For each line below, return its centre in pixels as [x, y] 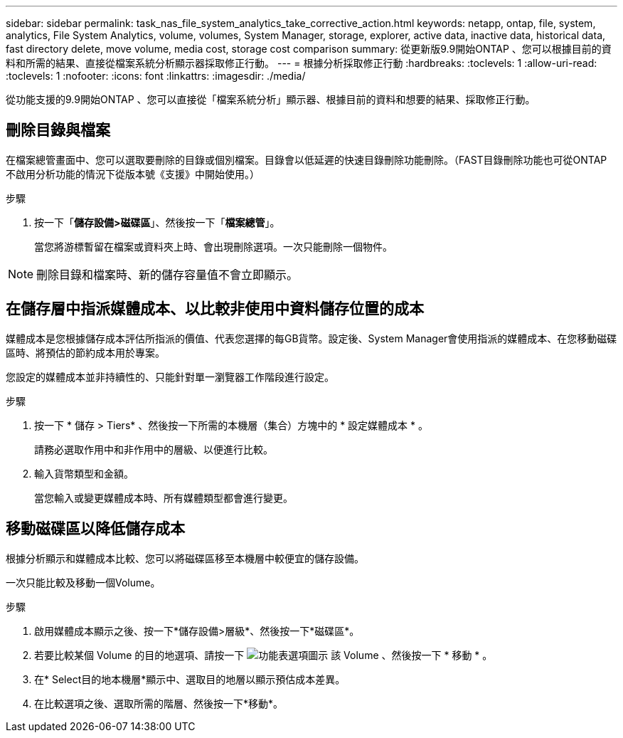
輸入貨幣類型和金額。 [84, 473]
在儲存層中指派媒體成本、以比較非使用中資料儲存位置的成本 [215, 309]
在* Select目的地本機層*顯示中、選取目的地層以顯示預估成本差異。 [190, 679]
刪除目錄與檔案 [58, 130]
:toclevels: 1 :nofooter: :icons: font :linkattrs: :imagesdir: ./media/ [156, 76]
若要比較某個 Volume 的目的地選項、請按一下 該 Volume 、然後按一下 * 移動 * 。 [263, 655]
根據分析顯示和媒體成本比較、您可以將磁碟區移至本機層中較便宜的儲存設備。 [185, 558]
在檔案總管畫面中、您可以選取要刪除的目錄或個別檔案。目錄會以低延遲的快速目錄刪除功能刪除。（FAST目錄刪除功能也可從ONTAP [307, 159]
